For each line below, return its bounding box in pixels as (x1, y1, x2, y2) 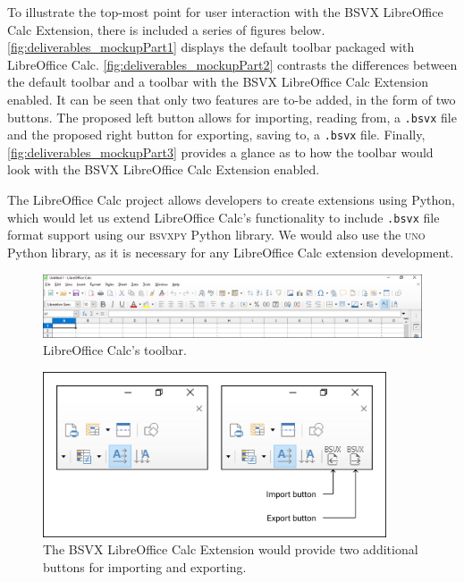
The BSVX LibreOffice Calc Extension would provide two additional (43, 540, 418, 559)
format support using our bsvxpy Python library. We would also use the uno (7, 225, 426, 244)
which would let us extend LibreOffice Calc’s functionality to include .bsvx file (7, 207, 440, 226)
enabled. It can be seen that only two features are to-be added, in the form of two (7, 89, 456, 108)
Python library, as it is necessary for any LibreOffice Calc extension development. (7, 242, 454, 261)
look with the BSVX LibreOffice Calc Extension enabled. (7, 160, 320, 179)
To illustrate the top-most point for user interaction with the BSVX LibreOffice (7, 3, 443, 21)
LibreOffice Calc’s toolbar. (43, 341, 187, 359)
